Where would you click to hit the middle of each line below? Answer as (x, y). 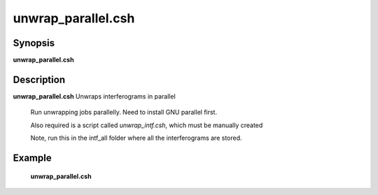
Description (39, 79)
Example (32, 158)
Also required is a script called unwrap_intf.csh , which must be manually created (147, 125)
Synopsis (34, 43)
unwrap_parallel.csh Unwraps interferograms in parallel (94, 96)
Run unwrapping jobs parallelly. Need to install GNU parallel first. (124, 113)
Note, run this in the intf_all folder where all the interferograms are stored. (136, 138)
